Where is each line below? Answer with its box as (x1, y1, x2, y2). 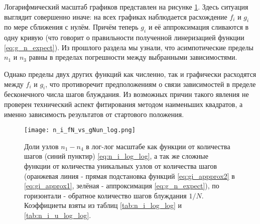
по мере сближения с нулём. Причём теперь (4, 22, 139, 32)
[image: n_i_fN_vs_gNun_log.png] (24, 127, 136, 134)
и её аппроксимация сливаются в (148, 22, 249, 32)
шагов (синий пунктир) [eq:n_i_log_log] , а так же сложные (24, 151, 208, 161)
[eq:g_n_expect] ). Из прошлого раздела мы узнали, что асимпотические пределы (4, 42, 253, 52)
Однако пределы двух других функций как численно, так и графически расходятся (4, 68, 256, 79)
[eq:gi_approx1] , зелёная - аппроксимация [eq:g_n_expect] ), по (24, 180, 219, 191)
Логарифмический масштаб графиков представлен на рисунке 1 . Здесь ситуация (4, 2, 248, 12)
